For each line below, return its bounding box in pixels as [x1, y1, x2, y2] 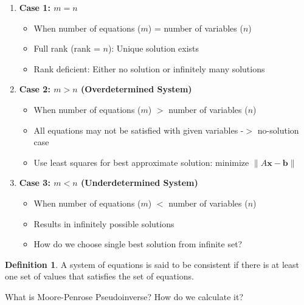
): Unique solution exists [108, 42, 199, 55]
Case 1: [19, 1, 50, 13]
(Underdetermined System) [80, 176, 198, 189]
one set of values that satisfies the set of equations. [5, 270, 194, 283]
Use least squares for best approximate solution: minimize [33, 156, 249, 168]
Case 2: [19, 83, 50, 95]
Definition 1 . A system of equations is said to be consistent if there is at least [5, 258, 300, 270]
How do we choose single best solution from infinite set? [33, 238, 243, 250]
